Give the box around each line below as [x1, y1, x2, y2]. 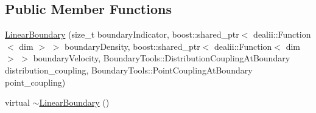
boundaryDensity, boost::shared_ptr [64, 39, 200, 52]
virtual [5, 96, 30, 109]
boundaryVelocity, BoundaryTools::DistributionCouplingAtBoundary [33, 52, 290, 64]
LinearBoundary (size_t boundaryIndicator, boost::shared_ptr [5, 28, 239, 41]
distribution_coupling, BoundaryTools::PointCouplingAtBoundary [5, 63, 253, 76]
